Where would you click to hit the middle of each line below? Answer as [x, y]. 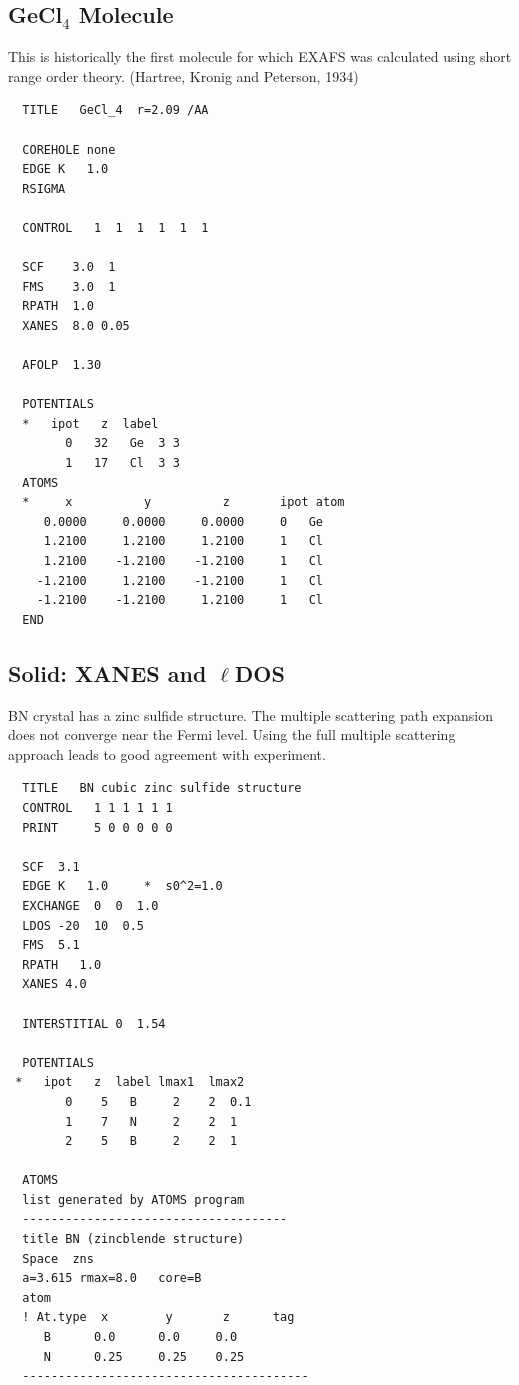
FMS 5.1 [51, 945]
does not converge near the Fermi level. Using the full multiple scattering [232, 734]
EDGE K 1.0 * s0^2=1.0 [122, 886]
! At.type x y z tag [158, 1317]
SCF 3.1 [51, 866]
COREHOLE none [69, 149]
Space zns [58, 1258]
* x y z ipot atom [183, 502]
